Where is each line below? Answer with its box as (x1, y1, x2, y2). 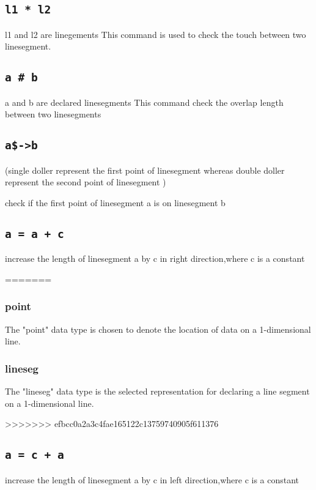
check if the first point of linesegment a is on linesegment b (5, 196, 226, 209)
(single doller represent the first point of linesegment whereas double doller (5, 163, 285, 176)
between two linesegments (5, 108, 101, 121)
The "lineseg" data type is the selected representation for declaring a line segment (5, 385, 310, 398)
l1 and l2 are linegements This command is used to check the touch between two (5, 28, 306, 40)
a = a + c (5, 227, 64, 240)
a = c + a (5, 448, 64, 462)
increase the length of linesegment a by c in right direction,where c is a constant (5, 252, 305, 265)
